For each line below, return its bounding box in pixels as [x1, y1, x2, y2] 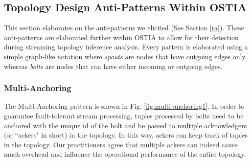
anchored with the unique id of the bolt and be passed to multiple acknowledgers [4, 120, 247, 130]
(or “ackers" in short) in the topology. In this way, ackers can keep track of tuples [4, 130, 248, 140]
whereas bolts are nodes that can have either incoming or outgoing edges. [4, 61, 223, 71]
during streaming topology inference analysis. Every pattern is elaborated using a [4, 42, 248, 52]
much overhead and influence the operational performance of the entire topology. [4, 149, 246, 159]
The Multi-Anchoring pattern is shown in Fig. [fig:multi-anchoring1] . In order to [4, 101, 245, 111]
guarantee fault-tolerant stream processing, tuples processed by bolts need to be [4, 110, 244, 120]
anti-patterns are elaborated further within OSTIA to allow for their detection [4, 32, 239, 42]
